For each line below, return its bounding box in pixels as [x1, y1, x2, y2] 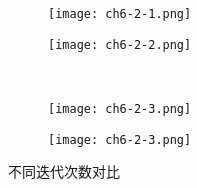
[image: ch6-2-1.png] [48, 7, 192, 21]
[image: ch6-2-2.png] [48, 37, 192, 52]
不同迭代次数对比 [8, 161, 120, 182]
